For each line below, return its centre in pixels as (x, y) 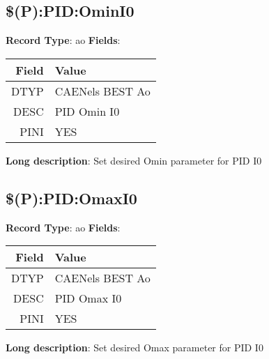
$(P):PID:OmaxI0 (71, 198)
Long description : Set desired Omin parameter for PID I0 (134, 160)
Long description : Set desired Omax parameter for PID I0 (134, 347)
